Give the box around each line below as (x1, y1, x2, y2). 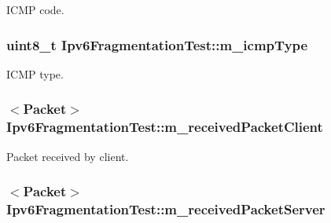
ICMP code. (6, 2, 64, 17)
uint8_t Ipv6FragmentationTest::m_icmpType (6, 35, 308, 54)
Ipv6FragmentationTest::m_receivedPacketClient (6, 117, 323, 137)
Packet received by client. (6, 148, 129, 164)
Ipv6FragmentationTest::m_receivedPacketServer (6, 199, 325, 218)
